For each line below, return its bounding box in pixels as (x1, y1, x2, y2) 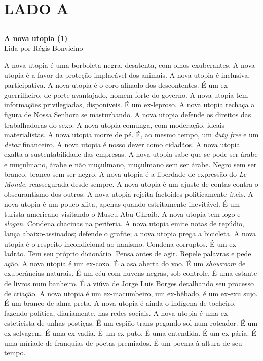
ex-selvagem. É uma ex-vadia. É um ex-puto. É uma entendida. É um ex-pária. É (4, 327, 256, 338)
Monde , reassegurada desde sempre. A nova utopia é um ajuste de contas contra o (4, 179, 258, 189)
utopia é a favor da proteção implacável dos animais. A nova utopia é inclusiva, (4, 69, 250, 80)
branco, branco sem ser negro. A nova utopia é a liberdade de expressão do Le (4, 169, 247, 179)
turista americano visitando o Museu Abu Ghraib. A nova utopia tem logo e (4, 208, 241, 219)
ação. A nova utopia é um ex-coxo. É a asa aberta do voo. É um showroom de (4, 258, 246, 268)
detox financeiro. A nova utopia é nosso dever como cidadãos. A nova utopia (4, 139, 240, 149)
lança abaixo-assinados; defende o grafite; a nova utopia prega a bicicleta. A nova (4, 228, 256, 239)
